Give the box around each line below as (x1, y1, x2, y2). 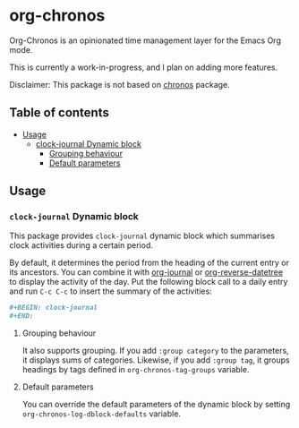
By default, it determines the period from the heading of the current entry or (9, 257, 289, 269)
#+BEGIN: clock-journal (9, 304, 98, 312)
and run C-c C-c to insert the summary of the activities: (9, 286, 212, 296)
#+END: (9, 312, 34, 321)
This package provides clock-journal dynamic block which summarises (9, 230, 276, 242)
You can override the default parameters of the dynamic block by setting (21, 399, 291, 410)
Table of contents (9, 105, 109, 121)
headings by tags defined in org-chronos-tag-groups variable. (21, 364, 250, 375)
